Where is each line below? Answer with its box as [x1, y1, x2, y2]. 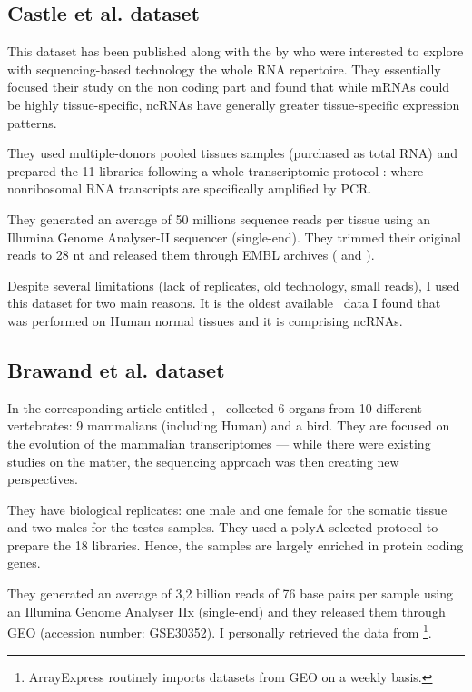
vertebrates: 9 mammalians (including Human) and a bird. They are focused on [7, 416, 450, 435]
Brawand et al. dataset [7, 355, 225, 383]
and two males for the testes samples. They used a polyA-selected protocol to [7, 518, 438, 537]
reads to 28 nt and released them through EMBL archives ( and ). [7, 245, 375, 264]
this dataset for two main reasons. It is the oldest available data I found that [7, 293, 441, 312]
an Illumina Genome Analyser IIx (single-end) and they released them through [7, 601, 446, 620]
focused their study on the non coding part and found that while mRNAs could [7, 77, 450, 96]
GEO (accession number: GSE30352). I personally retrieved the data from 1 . [7, 620, 432, 641]
